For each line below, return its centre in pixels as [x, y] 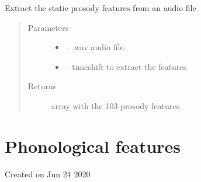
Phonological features [93, 146]
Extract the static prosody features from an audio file [100, 8]
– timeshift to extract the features [126, 66]
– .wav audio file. [96, 47]
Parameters [48, 27]
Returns [42, 86]
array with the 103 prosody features [115, 105]
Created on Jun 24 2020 [48, 174]
